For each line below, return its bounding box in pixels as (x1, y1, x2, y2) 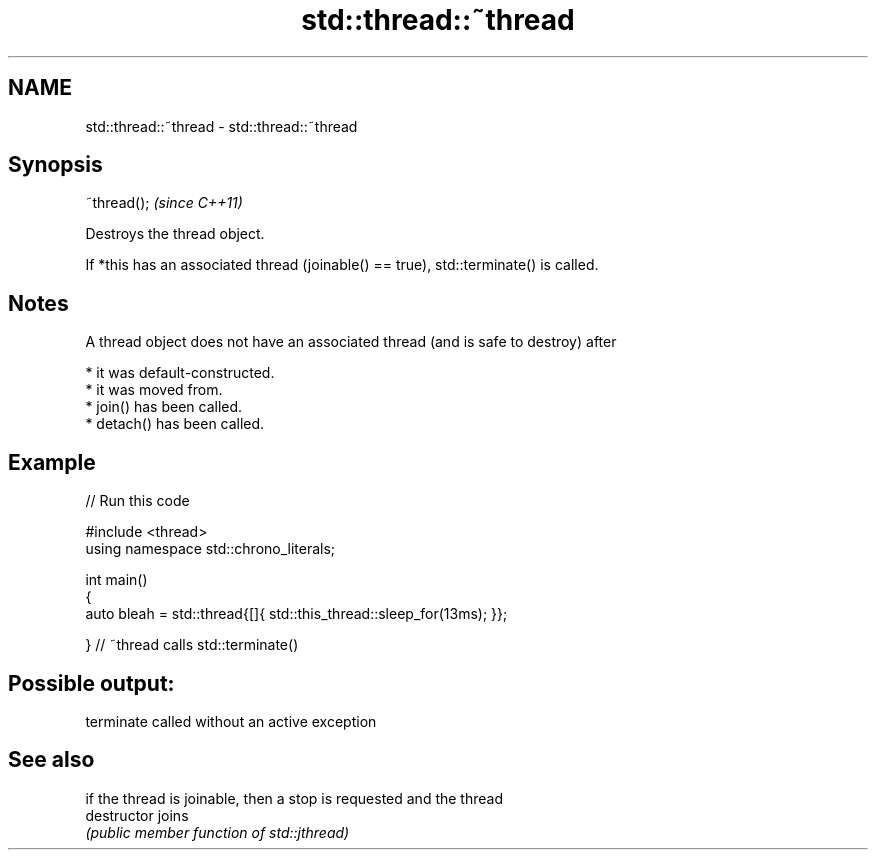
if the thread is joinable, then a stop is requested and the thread (85, 789, 503, 807)
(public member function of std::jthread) (85, 823, 350, 841)
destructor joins (85, 806, 189, 824)
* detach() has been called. (85, 415, 265, 433)
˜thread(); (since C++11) (85, 194, 243, 212)
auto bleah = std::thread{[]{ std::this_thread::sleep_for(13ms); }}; (85, 605, 508, 623)
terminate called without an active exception (85, 712, 377, 730)
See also (8, 747, 95, 773)
